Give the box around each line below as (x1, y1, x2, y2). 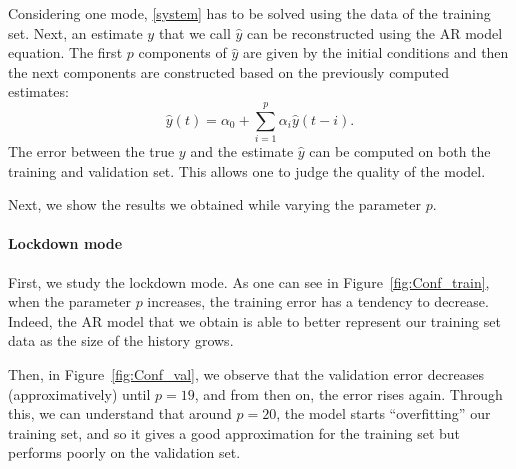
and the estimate (190, 141, 294, 162)
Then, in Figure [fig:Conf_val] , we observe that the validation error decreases (8, 364, 484, 385)
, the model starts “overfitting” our (276, 403, 491, 424)
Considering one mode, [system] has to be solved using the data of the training (8, 3, 491, 23)
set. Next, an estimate (8, 22, 143, 43)
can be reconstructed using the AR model (247, 22, 503, 43)
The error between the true (8, 141, 175, 162)
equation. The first (8, 42, 123, 63)
